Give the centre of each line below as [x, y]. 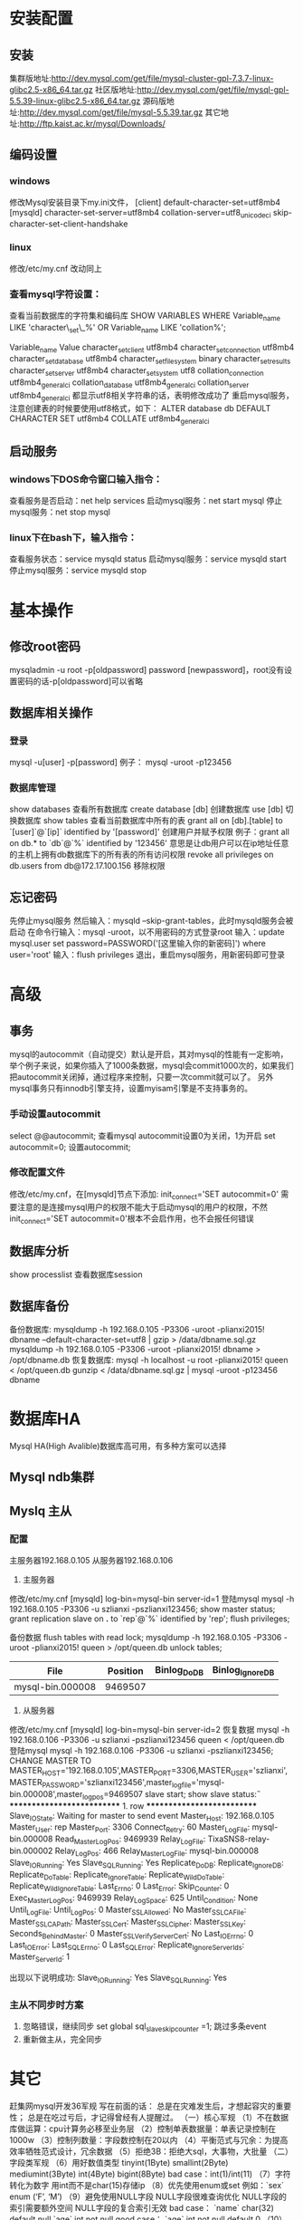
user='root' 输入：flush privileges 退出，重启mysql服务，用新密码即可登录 [147, 955]
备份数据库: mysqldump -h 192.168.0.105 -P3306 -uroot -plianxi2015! [137, 1330]
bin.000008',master [46, 1793]
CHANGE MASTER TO [51, 1761]
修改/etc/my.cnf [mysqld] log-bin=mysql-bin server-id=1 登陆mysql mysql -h [152, 1599]
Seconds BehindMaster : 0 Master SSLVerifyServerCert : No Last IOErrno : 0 [132, 1934]
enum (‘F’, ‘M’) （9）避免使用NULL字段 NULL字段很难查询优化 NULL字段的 [148, 2196]
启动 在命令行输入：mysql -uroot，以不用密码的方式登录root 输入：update [147, 932]
